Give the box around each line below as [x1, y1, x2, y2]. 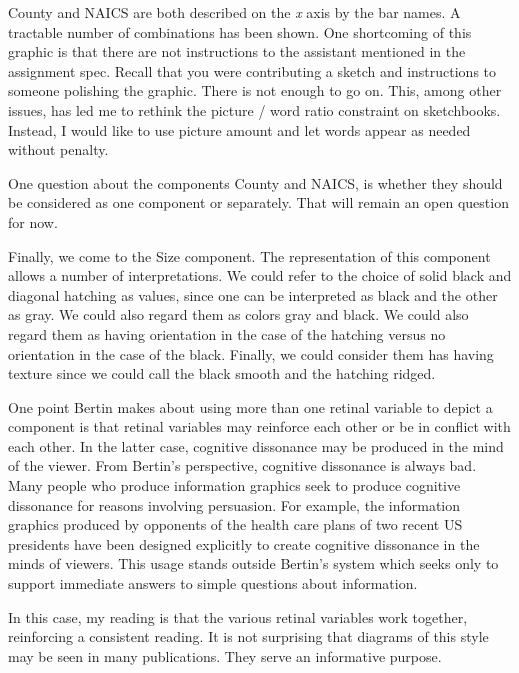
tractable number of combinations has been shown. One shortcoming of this [8, 21, 472, 42]
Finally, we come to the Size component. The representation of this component [8, 245, 491, 266]
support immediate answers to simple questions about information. [8, 573, 418, 594]
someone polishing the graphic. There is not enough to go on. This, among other [8, 80, 502, 101]
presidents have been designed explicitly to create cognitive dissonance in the [8, 533, 480, 554]
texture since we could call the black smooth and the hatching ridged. [8, 363, 436, 384]
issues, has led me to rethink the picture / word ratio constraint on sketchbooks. [8, 99, 501, 120]
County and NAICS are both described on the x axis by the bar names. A [8, 2, 461, 22]
